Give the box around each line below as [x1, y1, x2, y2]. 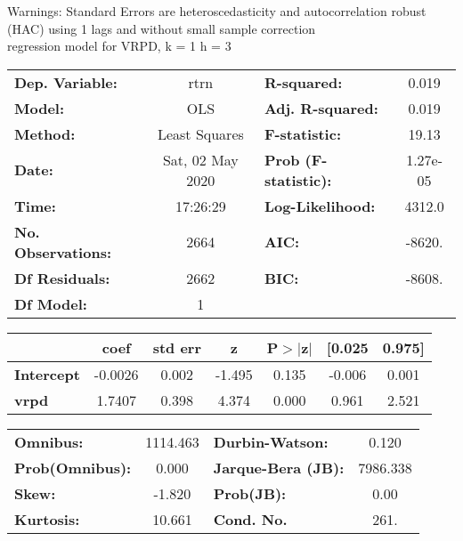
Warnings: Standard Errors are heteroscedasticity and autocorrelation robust [7, 2, 426, 20]
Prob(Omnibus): [14, 456, 132, 478]
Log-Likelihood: [264, 195, 376, 216]
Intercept [14, 363, 80, 384]
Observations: [14, 241, 112, 262]
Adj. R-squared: [264, 97, 378, 118]
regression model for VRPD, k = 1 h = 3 [7, 36, 231, 55]
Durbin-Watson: [213, 431, 329, 452]
